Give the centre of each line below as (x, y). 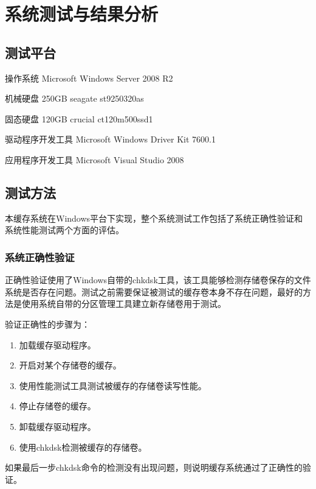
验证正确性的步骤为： (47, 324)
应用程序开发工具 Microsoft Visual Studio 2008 (94, 159)
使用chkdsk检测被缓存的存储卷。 (83, 447)
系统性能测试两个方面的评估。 (64, 230)
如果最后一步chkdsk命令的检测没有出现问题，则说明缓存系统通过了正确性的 (154, 467)
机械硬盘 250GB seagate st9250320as (74, 98)
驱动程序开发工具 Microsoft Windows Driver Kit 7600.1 (110, 139)
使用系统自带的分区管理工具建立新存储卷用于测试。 (124, 304)
